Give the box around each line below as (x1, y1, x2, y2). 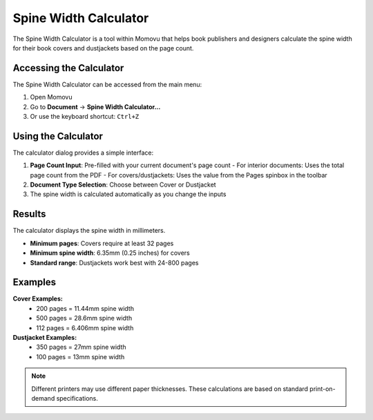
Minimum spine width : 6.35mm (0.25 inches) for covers (30, 249, 190, 257)
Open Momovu (30, 93, 73, 102)
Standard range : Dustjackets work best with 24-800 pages (30, 258, 199, 267)
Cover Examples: (12, 294, 64, 303)
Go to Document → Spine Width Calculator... (30, 102, 161, 111)
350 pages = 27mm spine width (36, 343, 126, 352)
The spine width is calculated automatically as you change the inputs (30, 190, 227, 198)
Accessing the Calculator (12, 62, 124, 74)
